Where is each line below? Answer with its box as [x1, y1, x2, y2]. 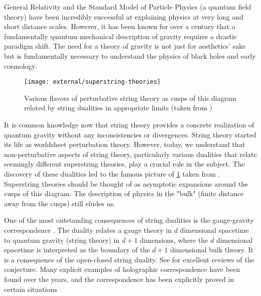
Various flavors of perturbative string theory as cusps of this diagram [24, 92, 236, 103]
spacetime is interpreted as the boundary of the [4, 244, 150, 255]
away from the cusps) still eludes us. [4, 198, 115, 208]
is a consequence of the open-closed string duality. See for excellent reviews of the [4, 254, 254, 264]
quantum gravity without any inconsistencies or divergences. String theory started [4, 129, 256, 139]
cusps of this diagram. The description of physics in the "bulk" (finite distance [4, 188, 244, 199]
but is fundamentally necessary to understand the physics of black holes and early [4, 50, 256, 61]
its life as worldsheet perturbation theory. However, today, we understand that [4, 139, 245, 150]
